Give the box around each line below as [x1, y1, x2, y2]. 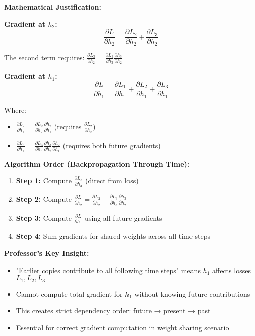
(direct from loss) [85, 175, 139, 186]
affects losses [212, 264, 251, 275]
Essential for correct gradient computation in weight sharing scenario [16, 322, 229, 332]
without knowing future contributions [134, 288, 250, 299]
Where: [4, 104, 26, 115]
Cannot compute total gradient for [16, 288, 123, 299]
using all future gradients [85, 212, 162, 223]
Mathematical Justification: [4, 2, 101, 12]
